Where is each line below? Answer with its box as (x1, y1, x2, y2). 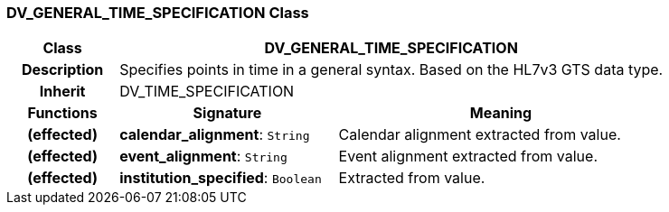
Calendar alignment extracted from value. (338, 125, 621, 144)
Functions (27, 104, 98, 123)
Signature (193, 104, 262, 123)
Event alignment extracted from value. (338, 147, 598, 166)
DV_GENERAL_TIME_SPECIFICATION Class (6, 4, 309, 22)
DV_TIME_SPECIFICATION (119, 82, 295, 101)
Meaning (469, 104, 532, 123)
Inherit (39, 82, 86, 101)
